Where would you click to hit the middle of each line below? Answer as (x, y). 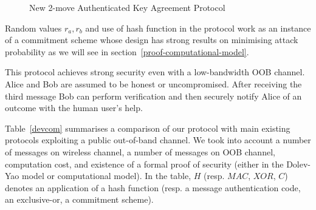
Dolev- (299, 164)
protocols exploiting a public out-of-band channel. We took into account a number (158, 140)
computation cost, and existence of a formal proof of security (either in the (144, 164)
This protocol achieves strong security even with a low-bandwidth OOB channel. (155, 72)
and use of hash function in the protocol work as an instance (198, 28)
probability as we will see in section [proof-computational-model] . (127, 51)
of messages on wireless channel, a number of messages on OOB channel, (140, 151)
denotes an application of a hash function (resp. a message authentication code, (153, 187)
